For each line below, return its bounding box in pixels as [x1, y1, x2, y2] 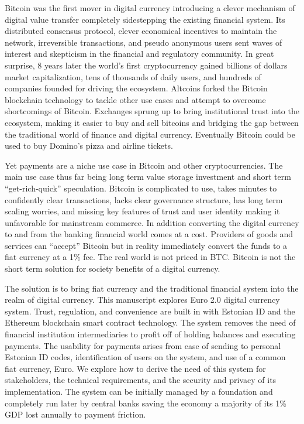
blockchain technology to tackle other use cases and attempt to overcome [5, 93, 266, 105]
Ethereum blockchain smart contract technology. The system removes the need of [5, 316, 296, 329]
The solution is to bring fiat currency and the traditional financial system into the [5, 282, 299, 294]
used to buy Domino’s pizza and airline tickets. [5, 139, 173, 152]
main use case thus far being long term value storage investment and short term [5, 170, 291, 183]
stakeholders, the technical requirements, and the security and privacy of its [5, 374, 277, 386]
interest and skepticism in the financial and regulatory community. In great [5, 47, 274, 60]
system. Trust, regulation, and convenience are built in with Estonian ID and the [5, 305, 295, 317]
